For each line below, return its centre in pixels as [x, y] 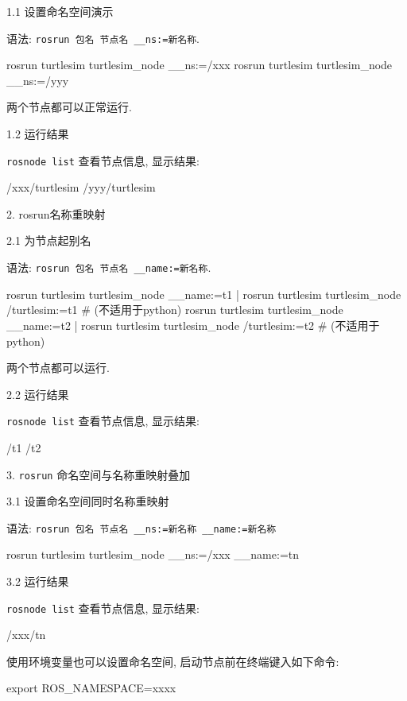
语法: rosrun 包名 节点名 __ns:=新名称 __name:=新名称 [141, 527]
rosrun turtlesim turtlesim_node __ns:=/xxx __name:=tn [153, 554]
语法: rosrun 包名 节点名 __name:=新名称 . [109, 267]
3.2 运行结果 [38, 581]
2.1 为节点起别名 [49, 240]
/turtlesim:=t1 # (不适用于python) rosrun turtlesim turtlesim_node [175, 310]
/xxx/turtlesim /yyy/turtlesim [81, 187]
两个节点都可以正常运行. [69, 107]
